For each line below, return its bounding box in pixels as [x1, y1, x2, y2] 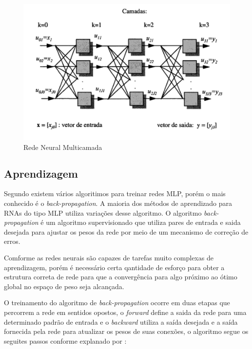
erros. [4, 236, 20, 246]
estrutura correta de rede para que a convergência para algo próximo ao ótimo [4, 272, 237, 282]
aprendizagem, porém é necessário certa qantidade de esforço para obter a [4, 262, 225, 272]
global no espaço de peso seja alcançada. [4, 281, 124, 291]
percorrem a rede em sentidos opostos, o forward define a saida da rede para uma [4, 307, 247, 317]
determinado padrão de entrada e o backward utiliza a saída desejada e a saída [4, 316, 238, 327]
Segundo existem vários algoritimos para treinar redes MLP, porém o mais [4, 188, 226, 199]
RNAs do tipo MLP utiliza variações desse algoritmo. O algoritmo [4, 207, 202, 218]
